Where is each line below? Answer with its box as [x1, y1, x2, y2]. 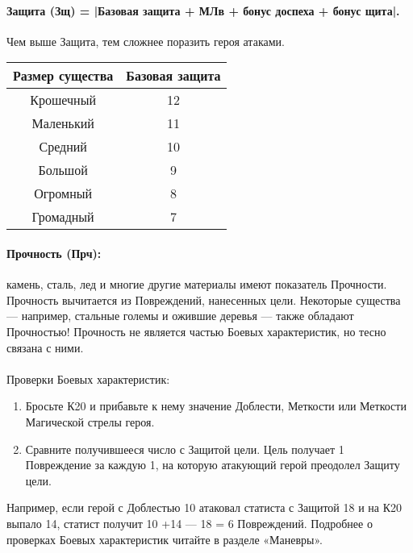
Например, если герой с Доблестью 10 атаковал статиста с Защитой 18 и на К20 [6, 499, 403, 516]
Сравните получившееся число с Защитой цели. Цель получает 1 [25, 440, 344, 457]
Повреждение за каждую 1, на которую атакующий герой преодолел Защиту [25, 456, 400, 473]
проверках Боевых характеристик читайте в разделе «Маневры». [6, 530, 323, 547]
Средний [39, 137, 87, 156]
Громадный [31, 207, 94, 227]
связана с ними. [6, 339, 84, 355]
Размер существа [13, 66, 114, 85]
